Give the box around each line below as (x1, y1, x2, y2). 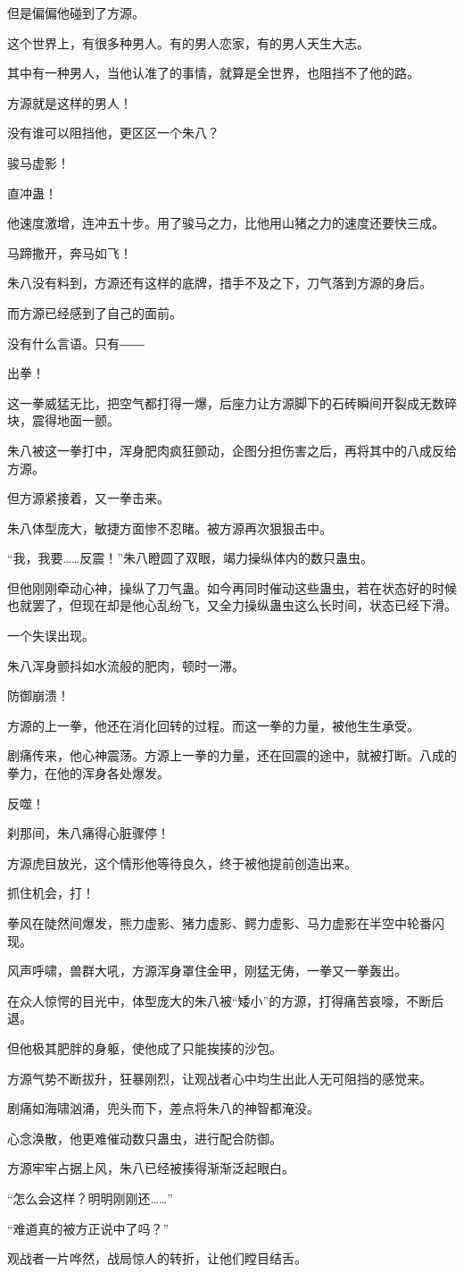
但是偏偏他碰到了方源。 (7, 4, 145, 21)
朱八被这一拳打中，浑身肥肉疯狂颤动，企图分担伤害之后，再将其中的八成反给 (7, 440, 457, 459)
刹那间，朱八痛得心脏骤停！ (7, 824, 170, 842)
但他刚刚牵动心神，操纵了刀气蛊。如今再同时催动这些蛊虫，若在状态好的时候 (7, 578, 457, 597)
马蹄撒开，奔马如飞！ (7, 243, 132, 262)
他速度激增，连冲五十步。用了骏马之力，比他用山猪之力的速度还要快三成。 (7, 214, 444, 232)
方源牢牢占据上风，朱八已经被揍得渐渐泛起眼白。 (7, 1159, 294, 1177)
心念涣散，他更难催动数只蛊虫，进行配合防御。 (7, 1128, 282, 1147)
